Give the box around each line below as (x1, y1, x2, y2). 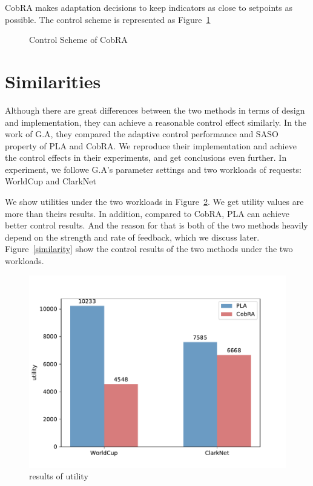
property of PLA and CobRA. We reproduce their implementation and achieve (5, 139, 297, 152)
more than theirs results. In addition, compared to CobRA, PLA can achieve (5, 207, 289, 219)
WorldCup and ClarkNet (5, 175, 97, 187)
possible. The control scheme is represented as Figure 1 (5, 13, 211, 25)
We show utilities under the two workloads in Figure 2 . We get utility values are (5, 195, 304, 208)
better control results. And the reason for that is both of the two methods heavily (5, 219, 308, 232)
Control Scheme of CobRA (29, 33, 128, 46)
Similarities (5, 68, 101, 93)
